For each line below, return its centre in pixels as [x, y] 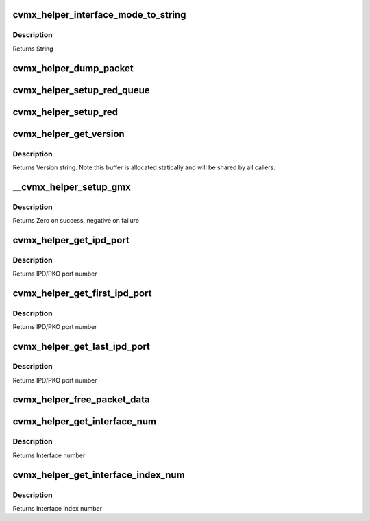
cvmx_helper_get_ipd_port [71, 240]
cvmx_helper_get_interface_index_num [99, 475]
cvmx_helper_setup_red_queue [81, 90]
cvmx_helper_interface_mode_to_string [99, 15]
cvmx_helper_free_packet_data [81, 400]
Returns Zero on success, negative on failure [76, 221]
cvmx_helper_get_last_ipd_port [82, 347]
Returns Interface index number [58, 508]
